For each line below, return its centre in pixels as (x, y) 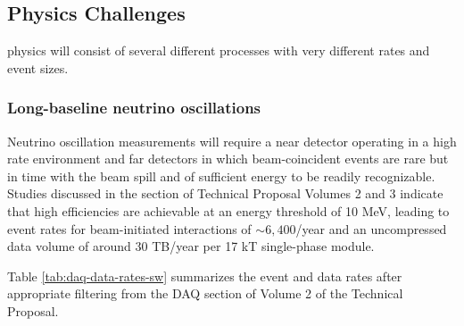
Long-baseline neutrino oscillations (134, 108)
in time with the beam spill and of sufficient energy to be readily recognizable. (221, 176)
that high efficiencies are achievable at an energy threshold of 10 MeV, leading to (228, 210)
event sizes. (38, 67)
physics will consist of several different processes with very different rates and (219, 50)
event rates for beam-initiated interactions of (129, 228)
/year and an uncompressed (371, 228)
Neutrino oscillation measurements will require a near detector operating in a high (232, 141)
